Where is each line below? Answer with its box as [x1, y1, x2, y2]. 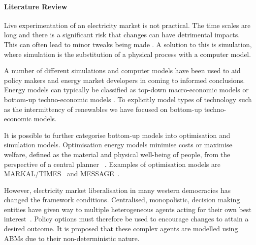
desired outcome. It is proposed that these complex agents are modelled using [4, 223, 238, 234]
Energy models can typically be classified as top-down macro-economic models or [4, 84, 249, 95]
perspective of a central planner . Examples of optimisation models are [4, 159, 221, 169]
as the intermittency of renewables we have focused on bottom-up [4, 104, 202, 114]
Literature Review [4, 1, 67, 11]
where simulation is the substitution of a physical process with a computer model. [4, 49, 251, 59]
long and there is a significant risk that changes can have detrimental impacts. [4, 29, 240, 40]
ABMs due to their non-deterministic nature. [4, 233, 140, 243]
